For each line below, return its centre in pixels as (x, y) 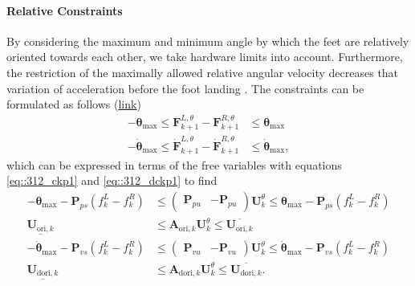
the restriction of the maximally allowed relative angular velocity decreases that (203, 72)
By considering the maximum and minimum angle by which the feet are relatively (208, 41)
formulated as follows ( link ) (74, 104)
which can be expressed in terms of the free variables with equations (174, 164)
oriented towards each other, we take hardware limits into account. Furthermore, (205, 57)
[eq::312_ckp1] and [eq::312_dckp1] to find (112, 180)
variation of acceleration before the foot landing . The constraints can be (185, 88)
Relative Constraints (65, 10)
